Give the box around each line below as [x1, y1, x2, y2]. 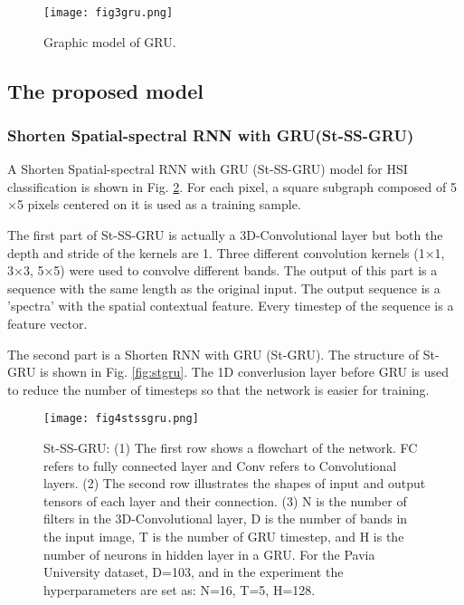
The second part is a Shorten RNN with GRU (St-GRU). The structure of [7, 344, 419, 363]
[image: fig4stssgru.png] [43, 412, 199, 426]
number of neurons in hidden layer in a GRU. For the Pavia [43, 544, 375, 563]
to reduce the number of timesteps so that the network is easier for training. [7, 379, 430, 399]
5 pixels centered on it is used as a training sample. [16, 195, 301, 214]
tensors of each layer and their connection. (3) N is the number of [43, 491, 407, 510]
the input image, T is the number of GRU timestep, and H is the [43, 527, 404, 545]
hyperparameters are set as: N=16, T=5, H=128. [43, 580, 316, 599]
